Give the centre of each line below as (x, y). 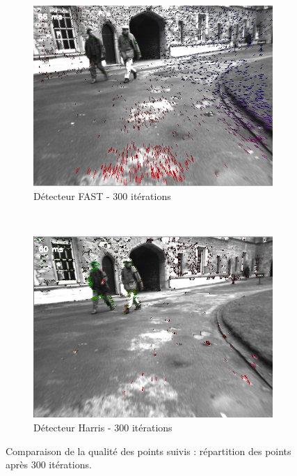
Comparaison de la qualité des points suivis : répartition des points (148, 451)
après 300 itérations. (49, 465)
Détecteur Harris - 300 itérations (103, 427)
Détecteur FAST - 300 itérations (102, 195)
